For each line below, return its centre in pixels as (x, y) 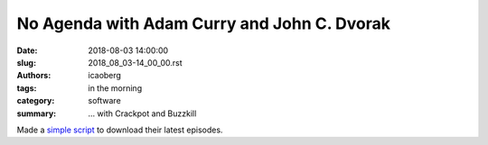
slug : (26, 62)
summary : (37, 113)
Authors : (34, 76)
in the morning (115, 88)
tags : (27, 88)
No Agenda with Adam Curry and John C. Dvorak (203, 23)
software (104, 101)
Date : (27, 50)
